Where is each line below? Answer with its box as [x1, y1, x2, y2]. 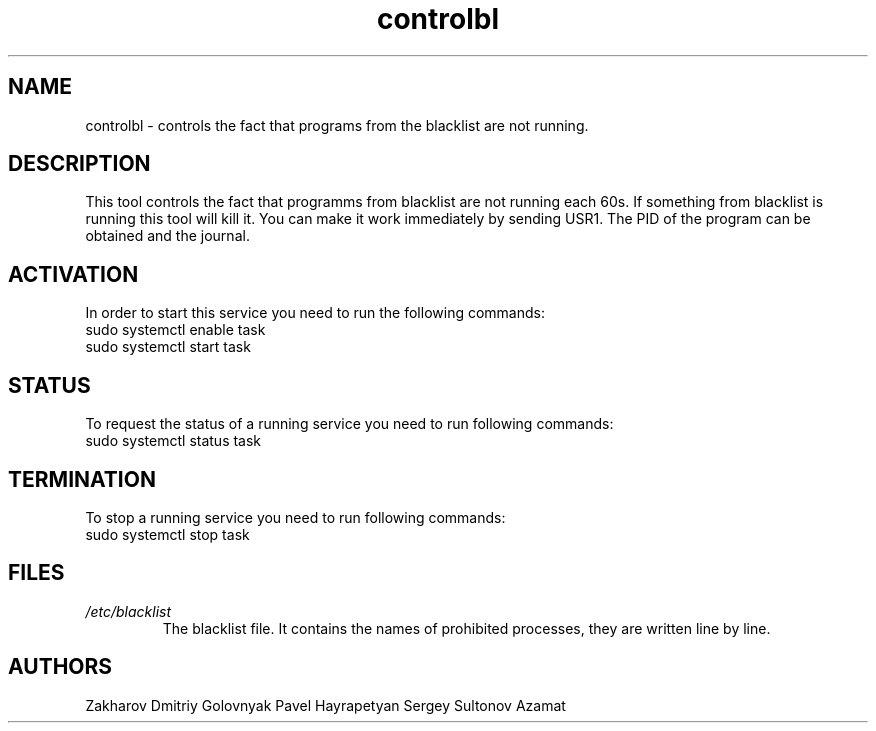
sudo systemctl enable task [85, 321, 266, 339]
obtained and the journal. [85, 227, 250, 245]
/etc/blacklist [85, 602, 172, 620]
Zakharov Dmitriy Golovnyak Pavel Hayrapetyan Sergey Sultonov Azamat [85, 696, 566, 714]
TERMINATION [8, 466, 156, 492]
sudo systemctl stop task [85, 525, 250, 543]
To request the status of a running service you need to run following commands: [85, 415, 614, 433]
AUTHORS [8, 654, 113, 680]
